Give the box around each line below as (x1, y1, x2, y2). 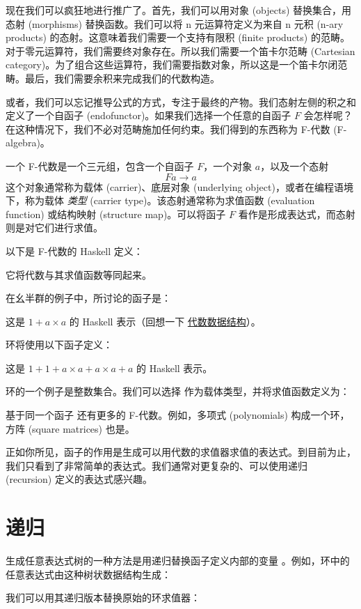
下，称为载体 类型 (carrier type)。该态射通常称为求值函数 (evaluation (6, 193, 315, 208)
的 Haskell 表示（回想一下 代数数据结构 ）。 (69, 314, 261, 328)
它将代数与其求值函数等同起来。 (6, 267, 152, 282)
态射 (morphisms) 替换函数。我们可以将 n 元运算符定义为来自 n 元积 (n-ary (6, 16, 344, 31)
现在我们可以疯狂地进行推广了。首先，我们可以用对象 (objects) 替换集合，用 (6, 3, 352, 17)
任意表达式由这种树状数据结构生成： (6, 566, 171, 581)
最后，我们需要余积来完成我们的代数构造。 (24, 70, 220, 85)
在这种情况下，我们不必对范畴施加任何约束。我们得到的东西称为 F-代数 (6, 121, 330, 136)
